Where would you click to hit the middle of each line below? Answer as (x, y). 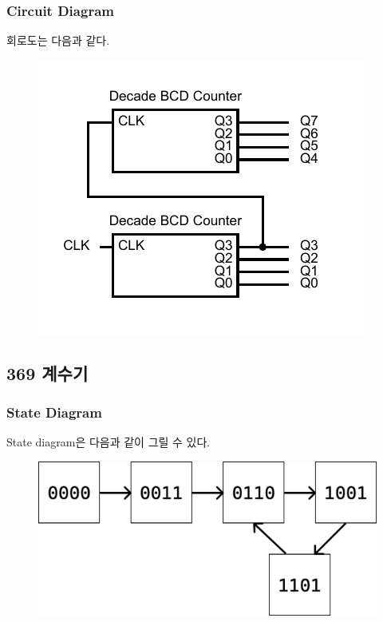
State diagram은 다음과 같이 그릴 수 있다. (109, 442)
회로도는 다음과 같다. (58, 40)
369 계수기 (47, 372)
